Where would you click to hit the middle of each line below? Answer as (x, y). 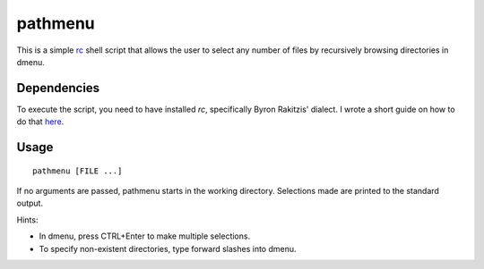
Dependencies (58, 88)
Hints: (27, 220)
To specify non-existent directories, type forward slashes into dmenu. (168, 248)
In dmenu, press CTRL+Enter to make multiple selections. (145, 236)
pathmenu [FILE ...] (78, 171)
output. (30, 203)
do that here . (40, 122)
